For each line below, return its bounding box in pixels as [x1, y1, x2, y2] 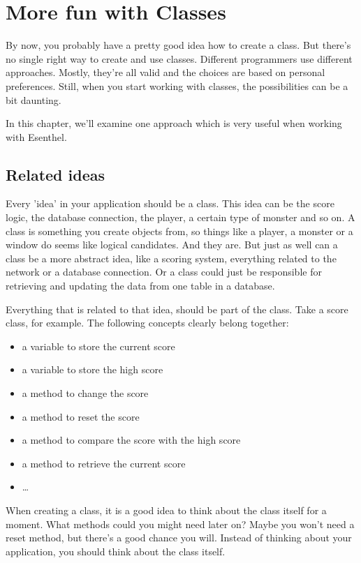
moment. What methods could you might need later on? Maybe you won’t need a [6, 516, 355, 531]
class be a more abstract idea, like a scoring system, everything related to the [6, 250, 337, 265]
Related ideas [6, 163, 105, 185]
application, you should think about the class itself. [6, 543, 226, 558]
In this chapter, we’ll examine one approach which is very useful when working [6, 116, 342, 130]
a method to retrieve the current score [22, 456, 186, 470]
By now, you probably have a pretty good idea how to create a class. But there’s [6, 38, 351, 52]
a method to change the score [22, 386, 149, 400]
